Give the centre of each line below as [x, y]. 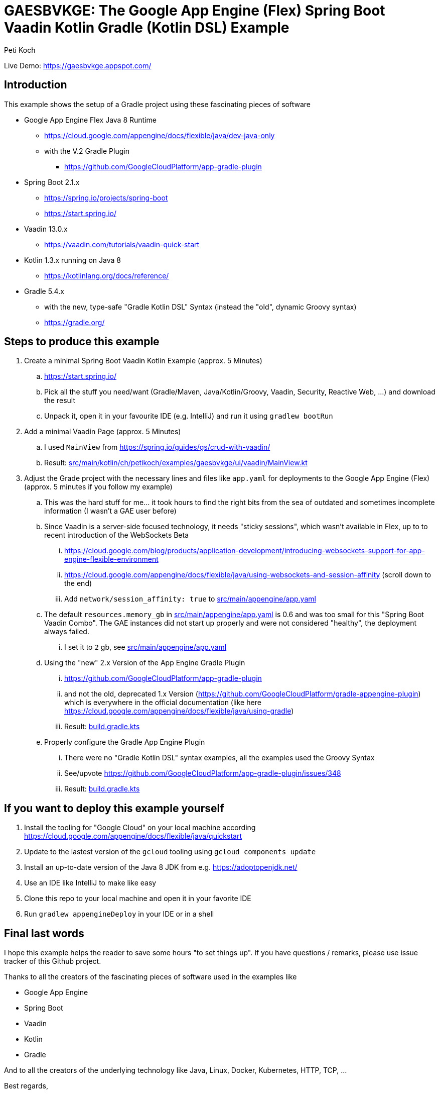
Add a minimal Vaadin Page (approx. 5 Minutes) [103, 432]
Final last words [44, 933]
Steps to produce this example [82, 342]
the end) [78, 583]
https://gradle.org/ [75, 322]
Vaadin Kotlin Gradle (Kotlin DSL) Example [147, 28]
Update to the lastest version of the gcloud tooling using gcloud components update [170, 852]
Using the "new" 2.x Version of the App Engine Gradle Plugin [145, 663]
